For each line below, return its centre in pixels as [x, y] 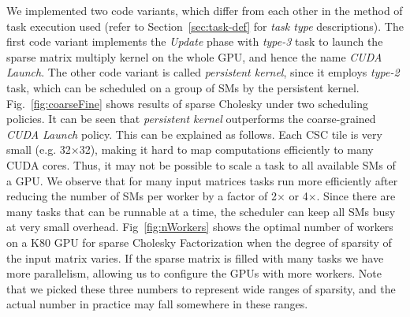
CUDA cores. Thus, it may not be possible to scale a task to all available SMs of [201, 164]
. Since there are [356, 196]
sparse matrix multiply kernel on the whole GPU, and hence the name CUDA [194, 56]
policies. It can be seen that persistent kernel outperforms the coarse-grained [191, 119]
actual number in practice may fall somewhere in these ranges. [157, 304]
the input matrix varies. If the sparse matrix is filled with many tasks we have [195, 257]
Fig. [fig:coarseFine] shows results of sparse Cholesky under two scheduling [187, 103]
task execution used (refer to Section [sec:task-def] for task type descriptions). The [205, 26]
